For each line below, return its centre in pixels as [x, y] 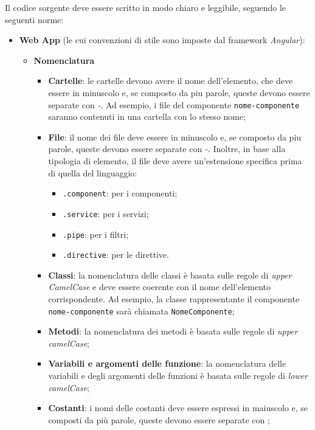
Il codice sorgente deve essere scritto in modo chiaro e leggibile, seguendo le [146, 7]
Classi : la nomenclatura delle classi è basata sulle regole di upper [170, 275]
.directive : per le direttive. [116, 255]
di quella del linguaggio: [93, 172]
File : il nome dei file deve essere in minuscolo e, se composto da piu [175, 137]
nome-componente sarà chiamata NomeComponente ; [141, 310]
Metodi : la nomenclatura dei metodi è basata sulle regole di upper [173, 331]
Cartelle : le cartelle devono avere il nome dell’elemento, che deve [171, 81]
